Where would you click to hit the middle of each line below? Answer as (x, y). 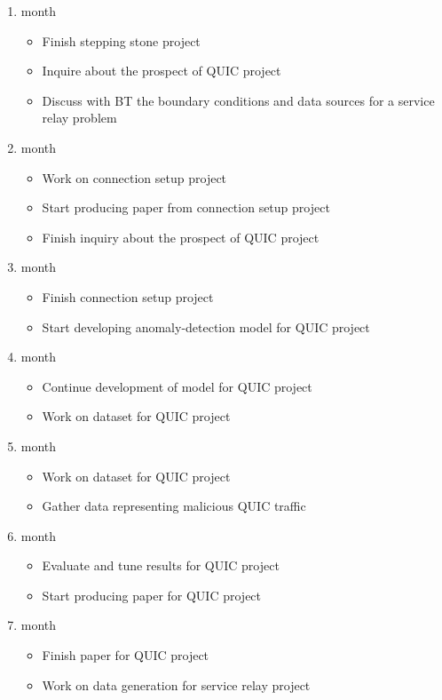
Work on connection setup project (134, 177)
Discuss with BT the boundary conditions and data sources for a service (238, 100)
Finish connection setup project (128, 296)
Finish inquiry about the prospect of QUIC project (181, 237)
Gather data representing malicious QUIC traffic (174, 506)
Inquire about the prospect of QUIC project (162, 71)
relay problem (79, 118)
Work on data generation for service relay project (176, 684)
